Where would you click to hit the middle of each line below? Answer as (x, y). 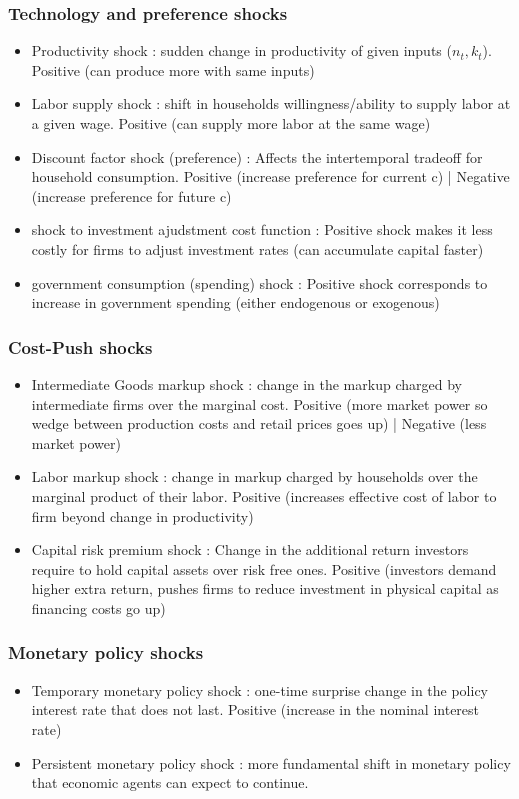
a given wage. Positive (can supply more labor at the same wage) (231, 123)
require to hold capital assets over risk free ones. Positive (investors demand (264, 568)
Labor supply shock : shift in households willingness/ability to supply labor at (271, 103)
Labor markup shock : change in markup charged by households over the (254, 476)
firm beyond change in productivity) (142, 515)
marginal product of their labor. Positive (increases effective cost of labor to (264, 495)
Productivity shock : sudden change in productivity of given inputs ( (241, 50)
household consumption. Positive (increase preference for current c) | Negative (270, 176)
